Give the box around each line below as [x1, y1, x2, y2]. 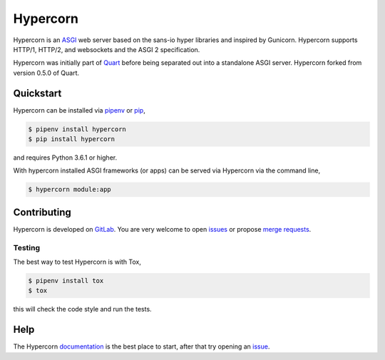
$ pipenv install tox [28, 277, 104, 284]
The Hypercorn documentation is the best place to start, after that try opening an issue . [13, 342, 270, 351]
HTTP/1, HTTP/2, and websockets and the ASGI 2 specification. [13, 45, 200, 53]
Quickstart [13, 87, 62, 99]
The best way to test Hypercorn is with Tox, [13, 257, 142, 266]
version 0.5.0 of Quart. [13, 68, 80, 77]
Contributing [13, 206, 71, 218]
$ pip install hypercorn [28, 135, 115, 143]
